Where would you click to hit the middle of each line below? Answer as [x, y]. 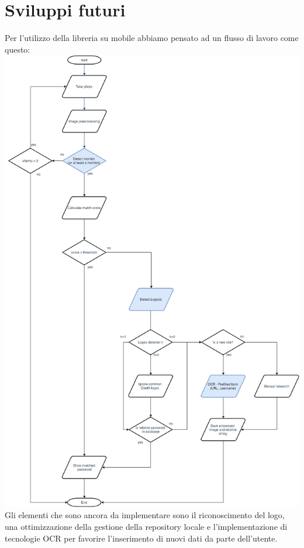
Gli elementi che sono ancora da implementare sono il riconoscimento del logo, [145, 515]
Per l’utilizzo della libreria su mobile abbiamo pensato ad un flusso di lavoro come [152, 38]
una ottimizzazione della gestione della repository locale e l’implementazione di [146, 526]
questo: [18, 49]
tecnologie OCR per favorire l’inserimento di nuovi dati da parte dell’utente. [141, 538]
